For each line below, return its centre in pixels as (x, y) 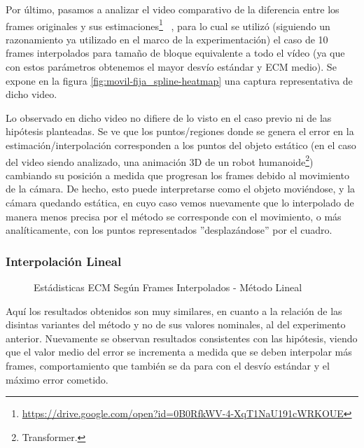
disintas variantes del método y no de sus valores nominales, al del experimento (176, 324)
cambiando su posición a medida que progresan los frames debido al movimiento (177, 175)
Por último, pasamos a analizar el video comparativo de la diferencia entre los (173, 9)
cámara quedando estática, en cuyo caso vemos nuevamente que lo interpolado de (180, 203)
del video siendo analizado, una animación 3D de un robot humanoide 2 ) (160, 160)
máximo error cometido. (57, 379)
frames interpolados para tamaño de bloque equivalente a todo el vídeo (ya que (175, 53)
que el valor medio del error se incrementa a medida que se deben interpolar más (179, 352)
